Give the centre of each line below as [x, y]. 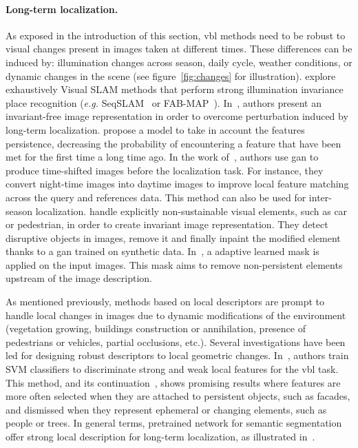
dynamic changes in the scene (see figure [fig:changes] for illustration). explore [171, 75]
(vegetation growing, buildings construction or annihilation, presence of [156, 328]
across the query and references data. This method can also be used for [156, 197]
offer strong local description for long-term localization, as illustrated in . [160, 437]
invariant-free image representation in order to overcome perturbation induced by [177, 116]
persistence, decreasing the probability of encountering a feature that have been [173, 143]
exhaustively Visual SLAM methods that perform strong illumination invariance [175, 89]
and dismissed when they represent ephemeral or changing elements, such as [166, 409]
